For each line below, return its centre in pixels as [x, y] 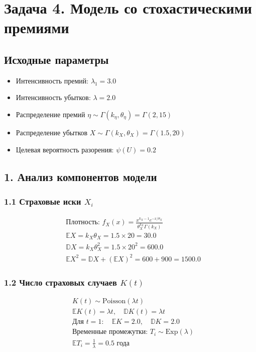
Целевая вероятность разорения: [65, 149]
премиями [37, 27]
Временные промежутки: [110, 332]
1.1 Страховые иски [43, 201]
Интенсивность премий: [52, 80]
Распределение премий [50, 114]
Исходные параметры [56, 59]
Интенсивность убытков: [53, 97]
